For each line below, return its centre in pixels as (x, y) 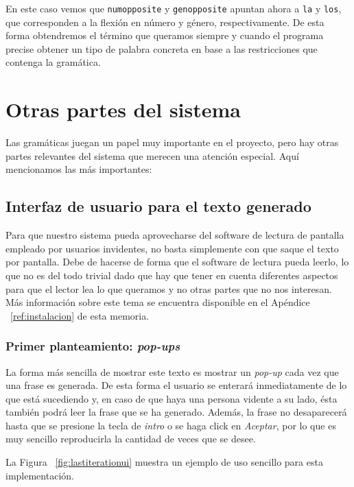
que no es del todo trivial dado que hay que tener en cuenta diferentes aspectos (172, 275)
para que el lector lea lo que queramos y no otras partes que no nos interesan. (169, 288)
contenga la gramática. (53, 62)
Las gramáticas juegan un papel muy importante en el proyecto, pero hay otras (172, 142)
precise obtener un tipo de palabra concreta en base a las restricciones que (162, 48)
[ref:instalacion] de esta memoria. (80, 315)
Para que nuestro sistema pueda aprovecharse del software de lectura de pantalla (175, 235)
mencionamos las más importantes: (79, 169)
